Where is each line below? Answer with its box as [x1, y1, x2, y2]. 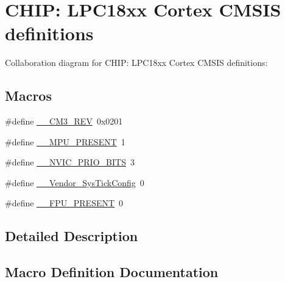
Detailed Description [5, 226, 138, 245]
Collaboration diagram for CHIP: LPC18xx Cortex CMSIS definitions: [5, 56, 268, 69]
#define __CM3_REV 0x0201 [5, 115, 123, 128]
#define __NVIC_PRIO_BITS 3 [5, 156, 135, 168]
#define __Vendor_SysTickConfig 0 [5, 176, 144, 189]
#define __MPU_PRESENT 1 [5, 135, 125, 148]
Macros [5, 86, 52, 105]
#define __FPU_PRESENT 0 [5, 197, 124, 209]
